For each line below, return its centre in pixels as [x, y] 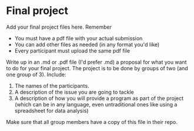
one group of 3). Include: [36, 74]
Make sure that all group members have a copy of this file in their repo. [92, 122]
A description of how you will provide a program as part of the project [99, 98]
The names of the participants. [52, 85]
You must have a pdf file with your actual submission [78, 38]
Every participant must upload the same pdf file [72, 50]
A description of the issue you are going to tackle [74, 92]
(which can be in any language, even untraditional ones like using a [96, 104]
